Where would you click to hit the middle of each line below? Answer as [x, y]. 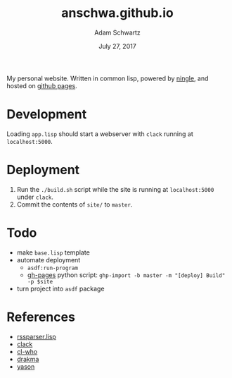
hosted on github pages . [42, 85]
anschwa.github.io [117, 13]
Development [47, 115]
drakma [28, 359]
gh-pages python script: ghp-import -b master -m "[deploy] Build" [126, 275]
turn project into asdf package [60, 288]
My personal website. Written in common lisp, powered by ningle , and [108, 78]
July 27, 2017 [117, 46]
